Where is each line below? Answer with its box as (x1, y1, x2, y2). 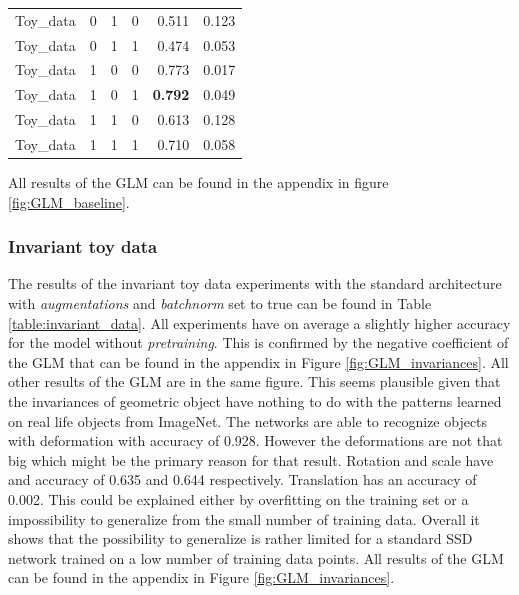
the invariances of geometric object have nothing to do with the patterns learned (8, 391, 502, 412)
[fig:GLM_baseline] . (8, 191, 130, 212)
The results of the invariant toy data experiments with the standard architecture (8, 273, 502, 294)
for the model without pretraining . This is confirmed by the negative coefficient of (8, 332, 509, 353)
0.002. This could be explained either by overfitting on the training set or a (8, 489, 469, 509)
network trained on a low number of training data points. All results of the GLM (8, 547, 504, 568)
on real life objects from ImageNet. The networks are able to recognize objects (8, 410, 488, 431)
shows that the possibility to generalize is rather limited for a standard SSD (8, 528, 473, 549)
